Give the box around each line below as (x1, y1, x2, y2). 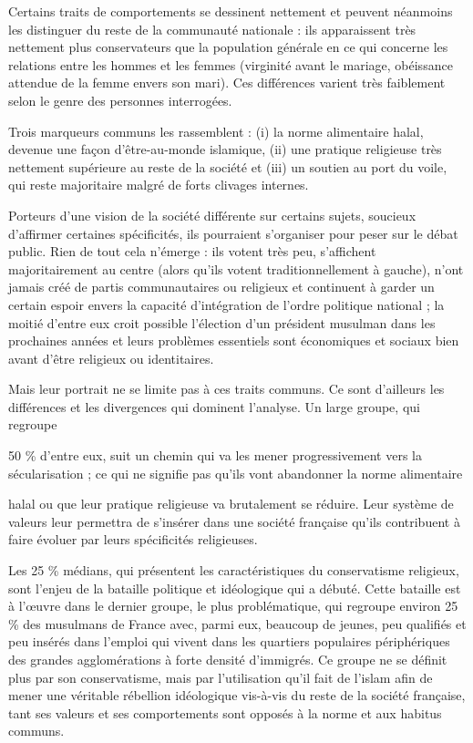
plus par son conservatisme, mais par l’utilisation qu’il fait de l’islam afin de (8, 667, 433, 686)
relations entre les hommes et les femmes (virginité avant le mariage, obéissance (8, 55, 453, 74)
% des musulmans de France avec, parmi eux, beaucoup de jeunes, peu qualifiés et (8, 614, 467, 633)
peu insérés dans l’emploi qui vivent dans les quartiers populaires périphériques (8, 632, 450, 651)
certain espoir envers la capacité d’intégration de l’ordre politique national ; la (8, 294, 445, 314)
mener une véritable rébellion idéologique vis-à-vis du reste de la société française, (8, 686, 466, 705)
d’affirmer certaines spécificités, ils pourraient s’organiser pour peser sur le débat (8, 223, 458, 243)
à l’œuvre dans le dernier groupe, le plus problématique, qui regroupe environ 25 (8, 596, 458, 615)
